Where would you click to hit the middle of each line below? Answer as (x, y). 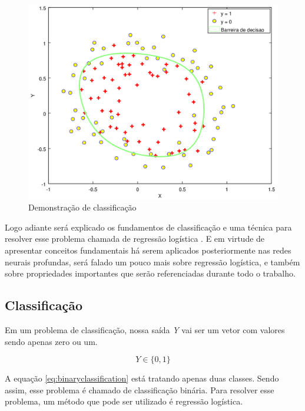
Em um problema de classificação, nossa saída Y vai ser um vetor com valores (145, 329)
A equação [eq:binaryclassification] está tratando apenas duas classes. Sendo (142, 378)
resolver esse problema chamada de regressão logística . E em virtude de (135, 239)
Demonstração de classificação (82, 207)
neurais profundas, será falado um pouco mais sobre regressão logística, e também (152, 262)
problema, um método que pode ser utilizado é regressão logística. (124, 401)
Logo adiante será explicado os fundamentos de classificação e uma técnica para (148, 227)
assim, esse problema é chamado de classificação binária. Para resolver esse (140, 389)
